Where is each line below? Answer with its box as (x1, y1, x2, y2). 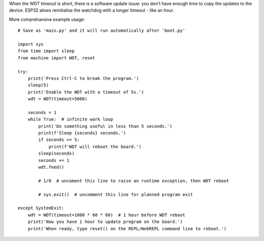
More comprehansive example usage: (9, 16, 85, 22)
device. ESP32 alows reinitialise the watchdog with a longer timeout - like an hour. (9, 7, 175, 13)
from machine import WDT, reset (18, 55, 95, 60)
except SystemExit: (18, 205, 65, 211)
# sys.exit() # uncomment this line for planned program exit (38, 192, 193, 197)
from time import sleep (18, 48, 75, 54)
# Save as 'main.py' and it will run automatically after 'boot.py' (18, 28, 185, 34)
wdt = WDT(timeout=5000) (27, 96, 88, 102)
